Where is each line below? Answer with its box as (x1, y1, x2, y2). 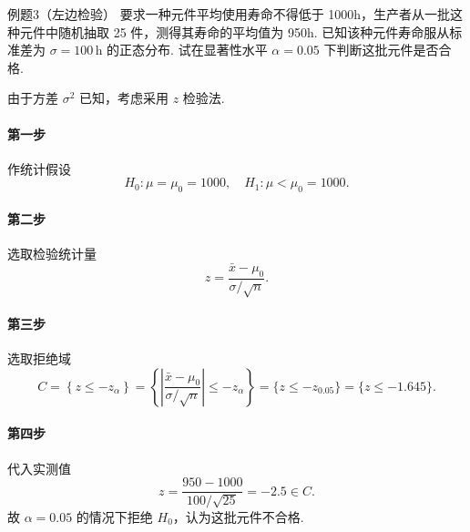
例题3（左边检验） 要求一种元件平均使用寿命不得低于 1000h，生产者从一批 (7, 5, 451, 23)
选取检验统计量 (7, 243, 97, 262)
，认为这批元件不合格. (172, 506, 304, 526)
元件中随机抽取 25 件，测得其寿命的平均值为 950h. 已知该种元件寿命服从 (19, 22, 450, 41)
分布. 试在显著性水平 (145, 40, 268, 59)
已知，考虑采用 (79, 88, 169, 107)
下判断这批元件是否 (323, 40, 439, 59)
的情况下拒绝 (76, 506, 153, 526)
